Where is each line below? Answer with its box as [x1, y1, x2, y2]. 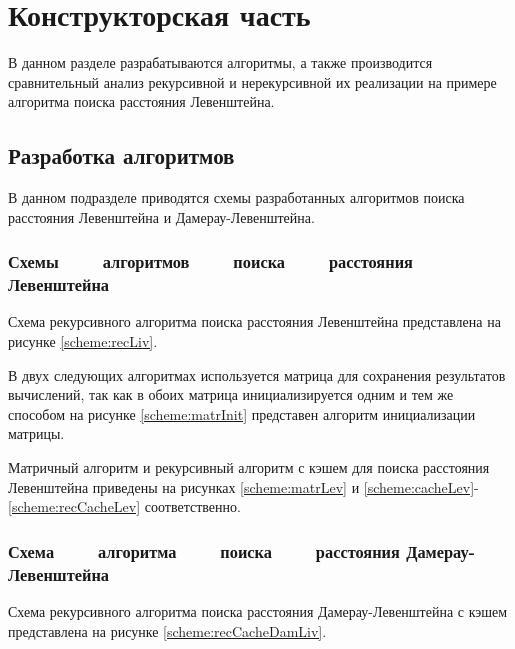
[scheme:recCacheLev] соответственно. [8, 496, 241, 517]
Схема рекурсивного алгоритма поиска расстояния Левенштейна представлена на [8, 311, 501, 332]
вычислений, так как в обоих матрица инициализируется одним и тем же [8, 384, 454, 405]
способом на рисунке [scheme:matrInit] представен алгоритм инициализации [8, 403, 476, 424]
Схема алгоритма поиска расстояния [8, 538, 400, 563]
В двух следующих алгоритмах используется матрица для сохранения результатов [8, 364, 506, 385]
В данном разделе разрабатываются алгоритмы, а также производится [8, 52, 433, 73]
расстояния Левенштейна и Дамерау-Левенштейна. [8, 206, 315, 227]
